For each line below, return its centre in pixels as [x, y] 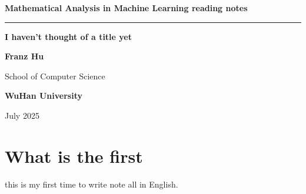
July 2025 [22, 115]
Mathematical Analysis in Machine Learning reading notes [126, 8]
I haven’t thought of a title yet [69, 36]
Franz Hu [24, 56]
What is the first [74, 155]
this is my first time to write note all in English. [92, 184]
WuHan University [44, 96]
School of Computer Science [55, 76]
